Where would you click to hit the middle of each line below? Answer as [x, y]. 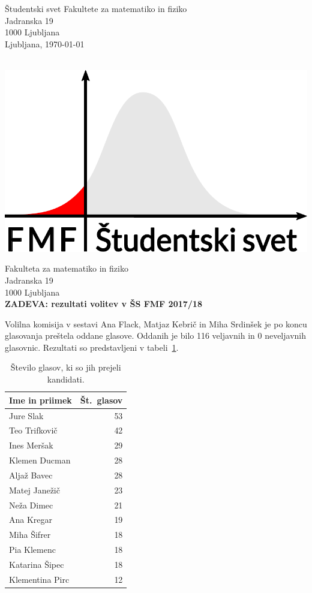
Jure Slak [26, 415]
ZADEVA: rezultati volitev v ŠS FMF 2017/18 [103, 304]
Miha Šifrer [30, 535]
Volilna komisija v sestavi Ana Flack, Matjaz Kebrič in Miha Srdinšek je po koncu [156, 323]
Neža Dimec [31, 505]
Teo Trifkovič [33, 430]
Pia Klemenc [32, 550]
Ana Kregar [31, 520]
